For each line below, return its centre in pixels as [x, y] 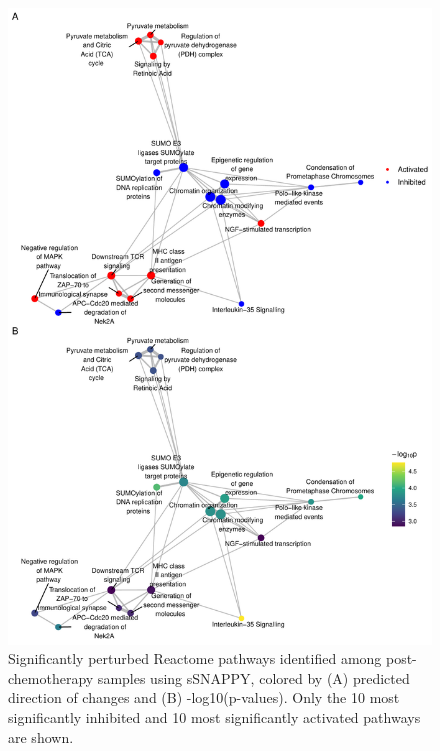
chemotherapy [51, 677]
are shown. [41, 736]
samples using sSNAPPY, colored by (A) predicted [253, 677]
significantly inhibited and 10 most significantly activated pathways [214, 716]
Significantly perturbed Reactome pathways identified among [195, 658]
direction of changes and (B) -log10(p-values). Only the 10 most [204, 697]
